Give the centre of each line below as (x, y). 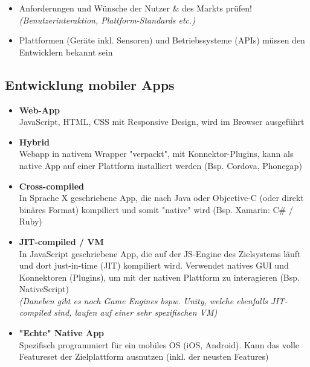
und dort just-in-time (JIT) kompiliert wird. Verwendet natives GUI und (154, 265)
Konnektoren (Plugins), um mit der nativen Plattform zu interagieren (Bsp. (159, 277)
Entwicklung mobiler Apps (90, 84)
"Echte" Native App (62, 333)
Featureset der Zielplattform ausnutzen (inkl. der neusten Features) (144, 356)
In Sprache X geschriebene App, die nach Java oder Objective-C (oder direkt (161, 198)
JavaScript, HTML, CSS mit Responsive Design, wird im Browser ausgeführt (162, 122)
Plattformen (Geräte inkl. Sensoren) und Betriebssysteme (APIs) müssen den (162, 40)
